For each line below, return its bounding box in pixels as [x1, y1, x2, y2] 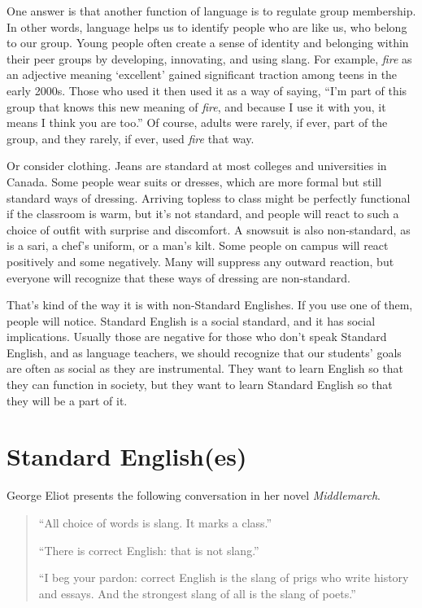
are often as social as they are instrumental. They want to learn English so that [7, 360, 404, 377]
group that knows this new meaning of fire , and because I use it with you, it [7, 98, 386, 115]
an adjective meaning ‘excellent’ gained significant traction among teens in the [7, 66, 398, 83]
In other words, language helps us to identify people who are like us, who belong [7, 18, 407, 35]
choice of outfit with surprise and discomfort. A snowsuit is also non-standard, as [7, 221, 411, 238]
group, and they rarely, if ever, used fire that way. [7, 129, 255, 147]
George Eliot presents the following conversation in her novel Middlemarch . [7, 487, 381, 504]
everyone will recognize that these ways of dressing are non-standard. [7, 269, 350, 286]
